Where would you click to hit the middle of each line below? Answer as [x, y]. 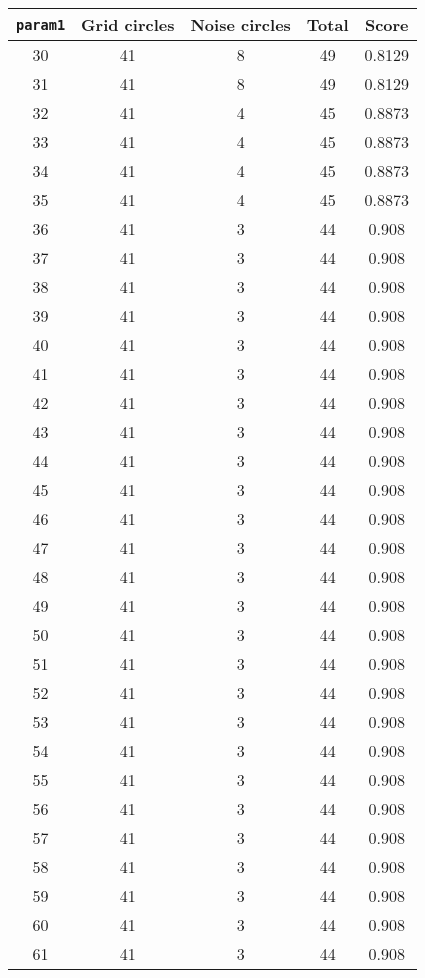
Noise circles [240, 24]
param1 [41, 24]
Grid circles [128, 24]
